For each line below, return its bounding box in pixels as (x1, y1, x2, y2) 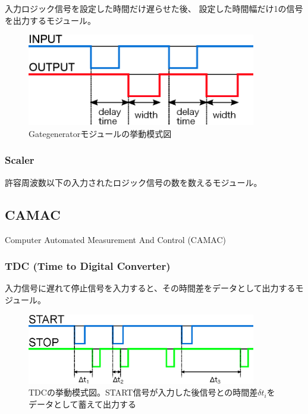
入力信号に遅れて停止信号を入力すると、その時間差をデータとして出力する (5, 282, 296, 294)
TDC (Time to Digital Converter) (5, 259, 171, 273)
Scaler (5, 152, 34, 167)
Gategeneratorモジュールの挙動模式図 (29, 127, 172, 139)
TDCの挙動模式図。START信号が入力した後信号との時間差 (29, 386, 258, 399)
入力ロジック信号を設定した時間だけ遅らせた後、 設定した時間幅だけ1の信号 (5, 2, 303, 14)
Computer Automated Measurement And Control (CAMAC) (5, 233, 226, 245)
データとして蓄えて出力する (29, 397, 136, 410)
